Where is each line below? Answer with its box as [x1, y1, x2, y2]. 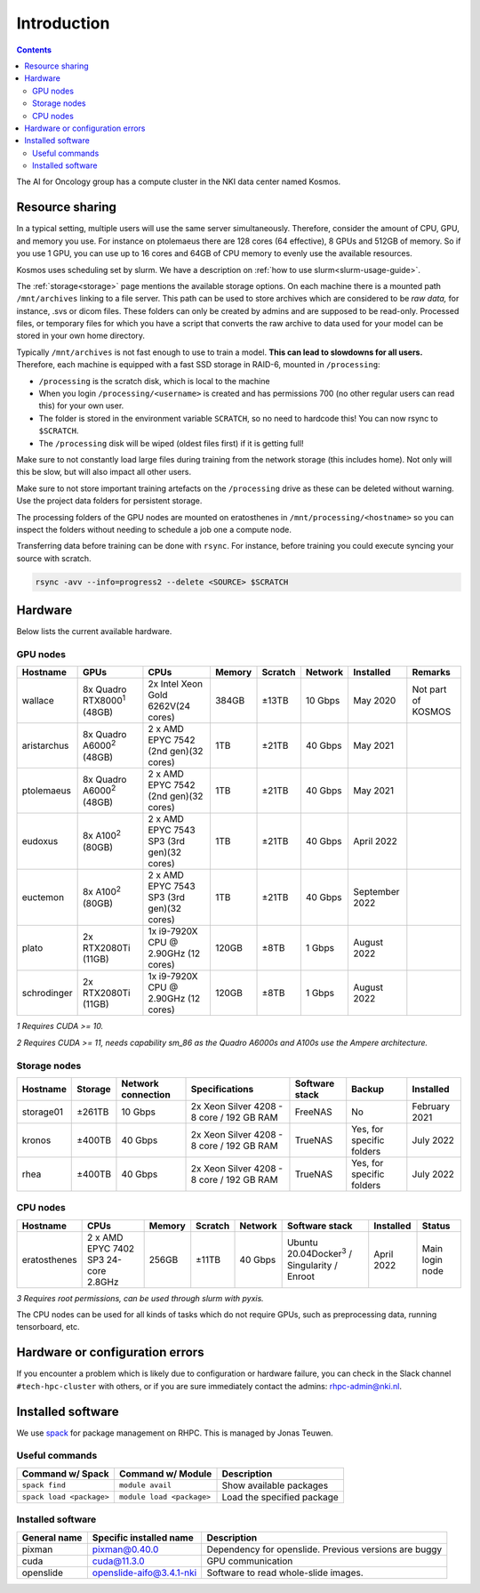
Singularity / [286, 1259, 338, 1271]
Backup [351, 1082, 385, 1095]
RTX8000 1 [82, 693, 126, 707]
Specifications [190, 1082, 254, 1095]
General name [21, 1531, 83, 1543]
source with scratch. [16, 552, 92, 564]
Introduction [16, 13, 110, 33]
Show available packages [221, 1479, 329, 1492]
